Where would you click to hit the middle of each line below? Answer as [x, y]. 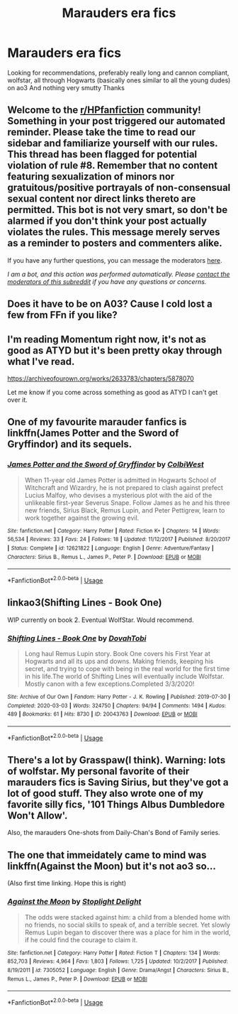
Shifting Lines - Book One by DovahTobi [77, 638]
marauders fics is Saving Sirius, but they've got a [118, 783]
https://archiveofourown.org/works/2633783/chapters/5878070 [101, 378]
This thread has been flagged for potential [102, 154]
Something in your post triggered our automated [116, 121]
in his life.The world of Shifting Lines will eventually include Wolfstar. [124, 677]
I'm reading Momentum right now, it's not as [107, 339]
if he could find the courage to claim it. [81, 939]
